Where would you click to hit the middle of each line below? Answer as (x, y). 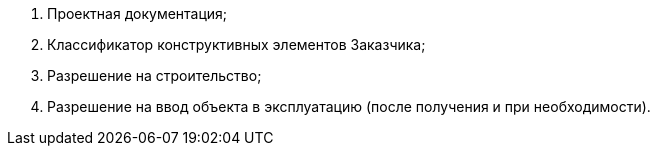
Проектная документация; (137, 13)
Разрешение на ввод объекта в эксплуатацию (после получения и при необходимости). (349, 106)
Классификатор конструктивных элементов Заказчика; (236, 44)
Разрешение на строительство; (154, 75)
